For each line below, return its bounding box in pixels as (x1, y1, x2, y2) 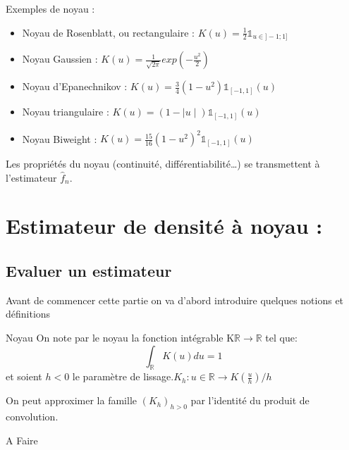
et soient (6, 369, 42, 384)
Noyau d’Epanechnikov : (22, 79, 128, 94)
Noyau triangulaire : (22, 104, 109, 119)
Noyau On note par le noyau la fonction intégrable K (6, 330, 235, 345)
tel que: (265, 330, 298, 345)
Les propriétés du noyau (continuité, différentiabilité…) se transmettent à (6, 156, 320, 171)
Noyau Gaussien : (22, 51, 98, 66)
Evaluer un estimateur (6, 260, 172, 282)
